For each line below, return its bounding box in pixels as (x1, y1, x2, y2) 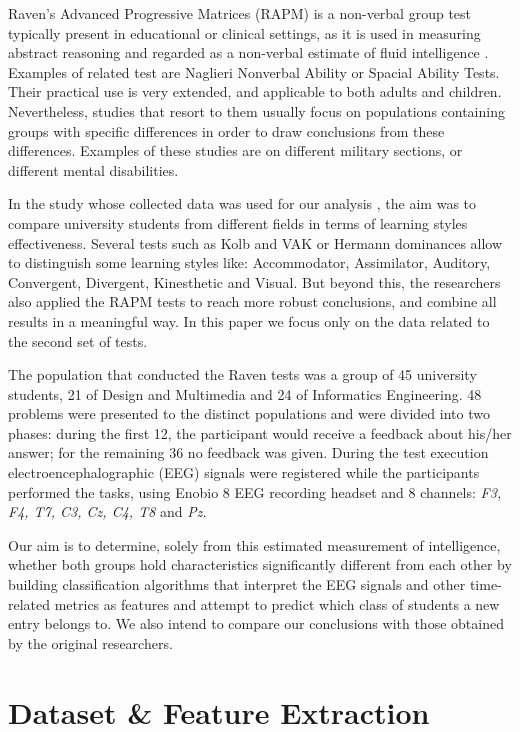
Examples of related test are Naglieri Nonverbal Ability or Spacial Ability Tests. (8, 61, 500, 82)
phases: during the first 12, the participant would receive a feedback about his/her (8, 422, 512, 443)
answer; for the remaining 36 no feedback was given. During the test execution (8, 442, 489, 463)
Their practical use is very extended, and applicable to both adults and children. (8, 81, 502, 102)
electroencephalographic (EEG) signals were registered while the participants (8, 462, 480, 483)
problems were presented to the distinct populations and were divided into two (8, 403, 490, 424)
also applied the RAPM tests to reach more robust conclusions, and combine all (8, 291, 497, 312)
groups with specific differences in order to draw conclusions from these (8, 120, 445, 141)
